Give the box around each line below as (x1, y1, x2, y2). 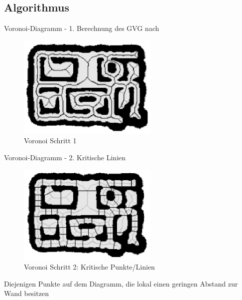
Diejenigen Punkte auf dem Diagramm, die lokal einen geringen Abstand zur (4, 278, 238, 289)
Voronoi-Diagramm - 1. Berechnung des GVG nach (4, 23, 159, 33)
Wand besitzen (4, 288, 49, 299)
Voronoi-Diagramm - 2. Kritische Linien (4, 152, 126, 162)
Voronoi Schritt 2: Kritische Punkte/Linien (24, 262, 155, 272)
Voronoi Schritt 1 (24, 135, 77, 146)
